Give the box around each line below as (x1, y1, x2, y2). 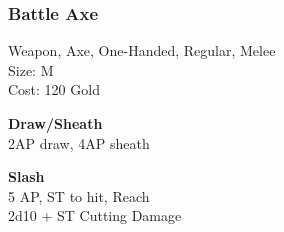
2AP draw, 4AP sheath (8, 132, 150, 153)
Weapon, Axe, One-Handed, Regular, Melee (8, 40, 276, 61)
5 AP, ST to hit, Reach (8, 185, 150, 206)
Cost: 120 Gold (8, 79, 100, 100)
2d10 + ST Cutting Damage (8, 205, 182, 226)
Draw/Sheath (8, 113, 103, 133)
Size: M (8, 59, 54, 80)
